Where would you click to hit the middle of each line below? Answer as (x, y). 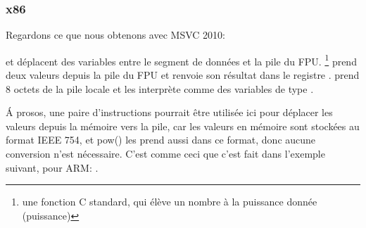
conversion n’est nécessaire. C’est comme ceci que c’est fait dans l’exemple (165, 154)
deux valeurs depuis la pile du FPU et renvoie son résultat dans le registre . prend (183, 75)
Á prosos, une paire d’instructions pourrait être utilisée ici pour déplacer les (169, 112)
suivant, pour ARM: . (52, 167)
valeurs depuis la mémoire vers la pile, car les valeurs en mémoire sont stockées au (183, 126)
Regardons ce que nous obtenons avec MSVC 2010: (115, 35)
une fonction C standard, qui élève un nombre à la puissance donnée (170, 202)
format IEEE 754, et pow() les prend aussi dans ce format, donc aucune (161, 140)
